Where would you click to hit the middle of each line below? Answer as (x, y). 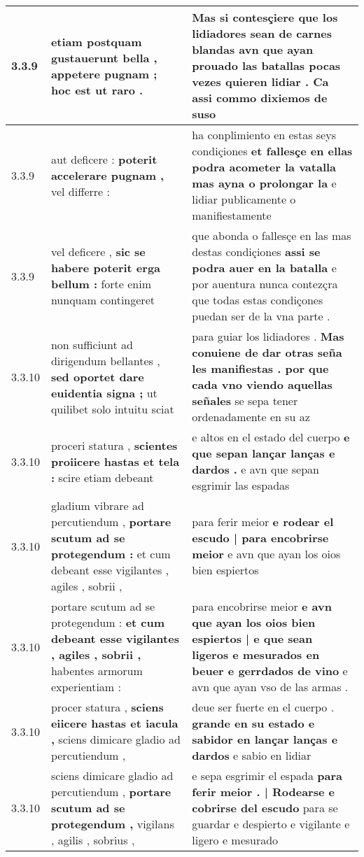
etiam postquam (96, 41)
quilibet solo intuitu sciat (112, 409)
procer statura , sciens (107, 707)
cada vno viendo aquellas (262, 384)
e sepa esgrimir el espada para (267, 775)
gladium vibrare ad (97, 505)
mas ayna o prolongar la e (264, 183)
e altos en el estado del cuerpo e (271, 437)
